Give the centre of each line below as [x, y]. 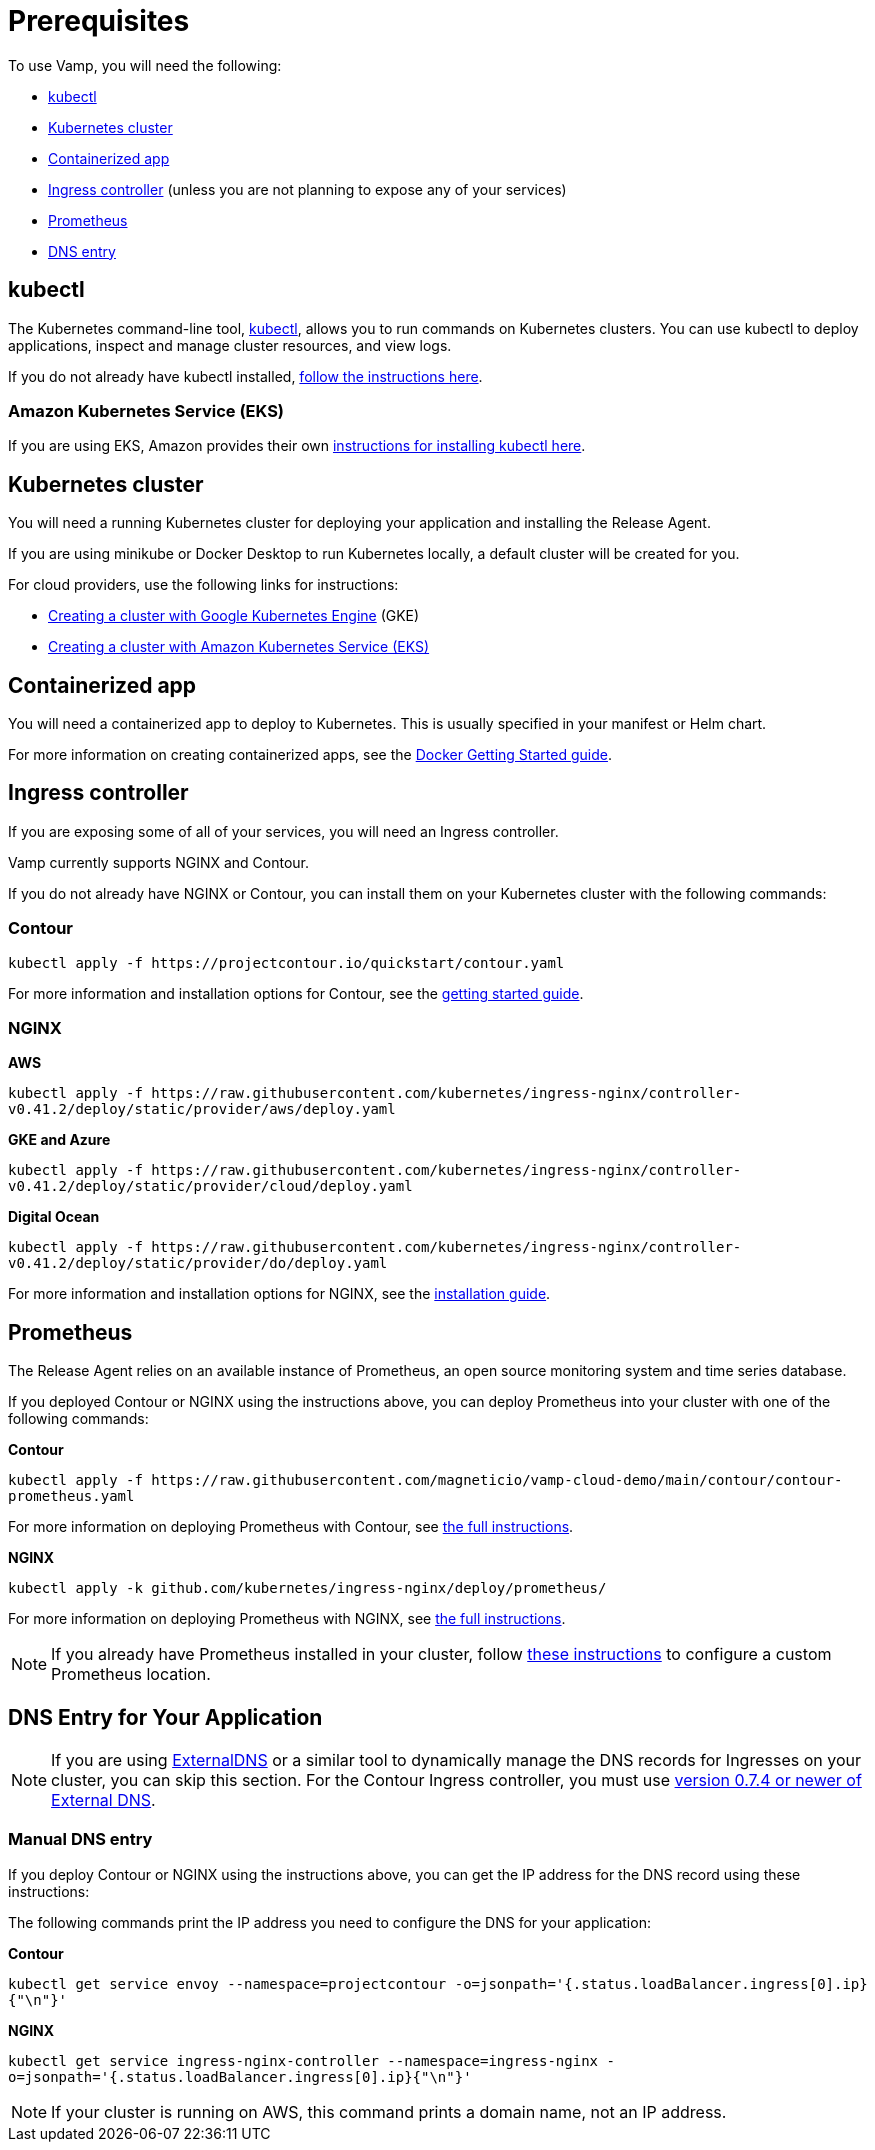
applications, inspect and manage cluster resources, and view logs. [230, 345]
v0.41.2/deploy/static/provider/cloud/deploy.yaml [210, 1186]
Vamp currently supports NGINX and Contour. [158, 862]
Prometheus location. [131, 1674]
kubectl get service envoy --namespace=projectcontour [227, 1983]
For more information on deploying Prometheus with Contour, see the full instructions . [291, 1527]
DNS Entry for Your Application [165, 1717]
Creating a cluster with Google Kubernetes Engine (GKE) [234, 616]
